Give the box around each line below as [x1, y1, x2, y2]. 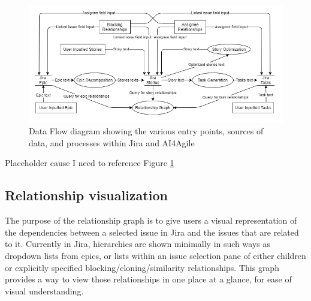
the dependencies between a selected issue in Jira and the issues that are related [5, 225, 299, 238]
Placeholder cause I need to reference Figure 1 [5, 156, 174, 169]
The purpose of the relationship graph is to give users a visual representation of [5, 214, 297, 227]
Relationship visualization [5, 186, 168, 204]
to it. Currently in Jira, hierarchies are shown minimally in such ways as [5, 237, 270, 250]
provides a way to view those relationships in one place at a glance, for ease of [5, 273, 292, 285]
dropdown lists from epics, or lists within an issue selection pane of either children [5, 249, 306, 261]
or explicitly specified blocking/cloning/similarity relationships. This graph [5, 261, 279, 273]
